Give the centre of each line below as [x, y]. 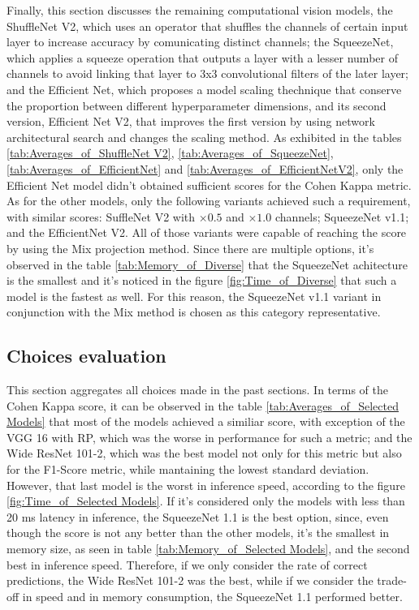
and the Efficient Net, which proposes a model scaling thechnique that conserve [204, 89]
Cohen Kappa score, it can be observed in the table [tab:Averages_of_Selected [203, 405]
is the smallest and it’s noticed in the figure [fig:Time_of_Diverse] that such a [202, 280]
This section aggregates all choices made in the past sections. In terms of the [197, 390]
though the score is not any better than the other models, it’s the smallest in [198, 533]
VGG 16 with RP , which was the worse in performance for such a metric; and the [209, 437]
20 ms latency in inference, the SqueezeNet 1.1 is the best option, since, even [198, 516]
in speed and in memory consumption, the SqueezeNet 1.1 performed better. [212, 596]
